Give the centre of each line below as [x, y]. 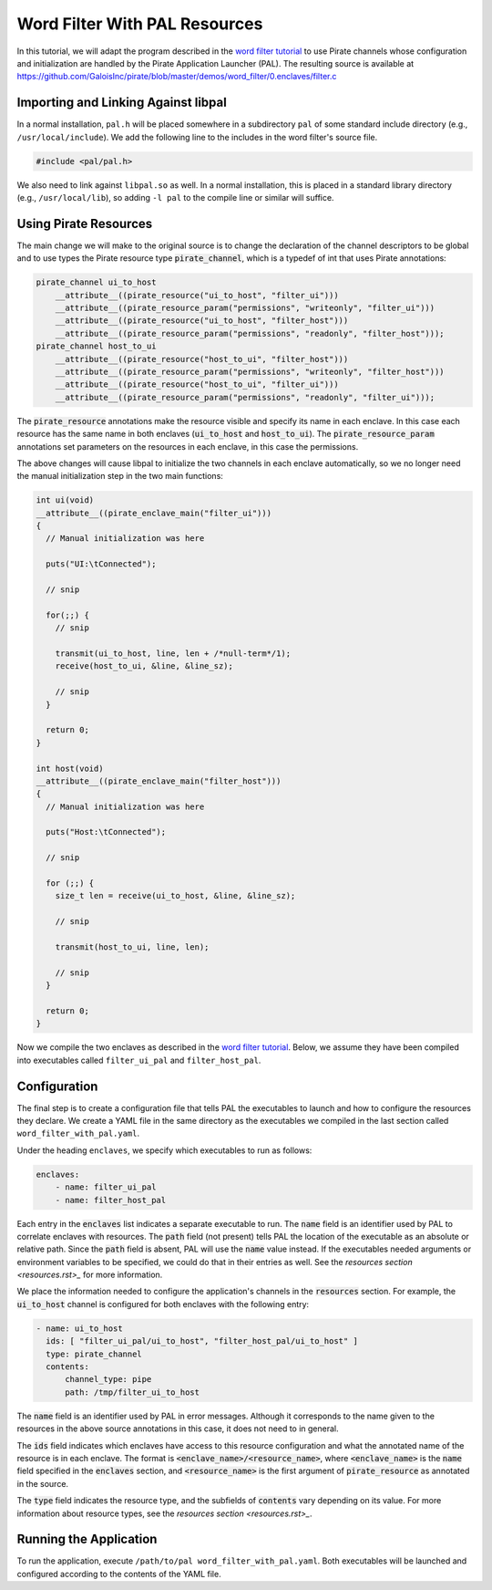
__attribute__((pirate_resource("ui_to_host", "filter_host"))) [202, 321]
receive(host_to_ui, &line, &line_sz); [144, 666]
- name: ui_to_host [79, 1328]
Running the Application [87, 1539]
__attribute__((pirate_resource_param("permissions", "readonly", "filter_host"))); [250, 333]
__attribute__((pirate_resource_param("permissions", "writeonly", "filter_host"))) [250, 372]
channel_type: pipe [108, 1379]
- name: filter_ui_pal [106, 1187]
